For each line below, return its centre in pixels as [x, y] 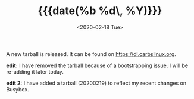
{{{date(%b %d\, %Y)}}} [100, 11]
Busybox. [18, 89]
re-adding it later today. [35, 71]
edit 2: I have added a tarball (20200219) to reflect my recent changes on [96, 83]
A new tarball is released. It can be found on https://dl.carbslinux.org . [91, 54]
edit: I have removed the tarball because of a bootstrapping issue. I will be [97, 65]
